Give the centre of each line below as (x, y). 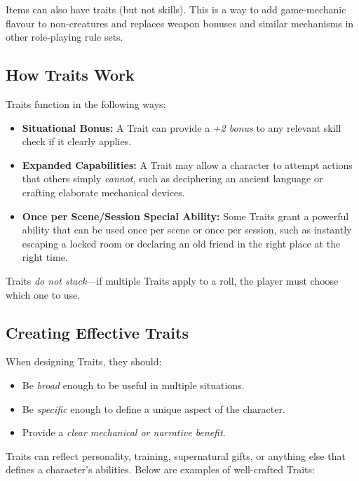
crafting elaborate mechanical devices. (103, 192)
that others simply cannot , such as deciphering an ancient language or (172, 178)
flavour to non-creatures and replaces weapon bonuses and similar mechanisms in (180, 23)
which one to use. (43, 294)
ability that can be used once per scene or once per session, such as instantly (187, 230)
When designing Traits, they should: (84, 361)
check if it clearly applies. (77, 141)
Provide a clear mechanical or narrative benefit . (124, 432)
